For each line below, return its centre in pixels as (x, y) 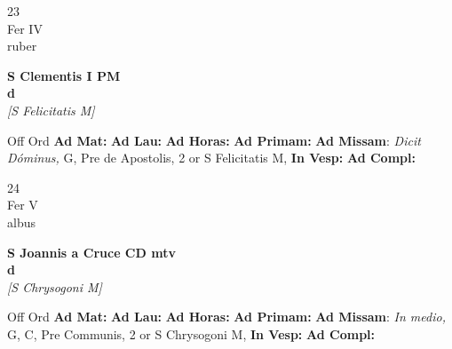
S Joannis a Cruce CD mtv (91, 252)
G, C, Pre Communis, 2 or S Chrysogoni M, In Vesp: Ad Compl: (191, 333)
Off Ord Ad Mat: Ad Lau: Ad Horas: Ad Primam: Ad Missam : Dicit (214, 140)
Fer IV (25, 28)
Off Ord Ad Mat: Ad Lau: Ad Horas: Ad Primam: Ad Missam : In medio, (226, 317)
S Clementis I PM (64, 75)
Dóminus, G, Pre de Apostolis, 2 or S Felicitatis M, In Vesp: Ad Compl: (211, 158)
